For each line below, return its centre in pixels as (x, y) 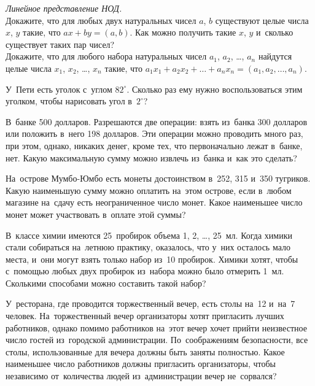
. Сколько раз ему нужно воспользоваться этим (215, 89)
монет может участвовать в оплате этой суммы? (96, 214)
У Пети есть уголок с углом (59, 89)
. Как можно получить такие (183, 32)
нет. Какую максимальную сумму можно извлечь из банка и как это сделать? (151, 157)
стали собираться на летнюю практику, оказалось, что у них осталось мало (148, 247)
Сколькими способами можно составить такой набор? (106, 283)
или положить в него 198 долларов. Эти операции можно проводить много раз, (154, 133)
